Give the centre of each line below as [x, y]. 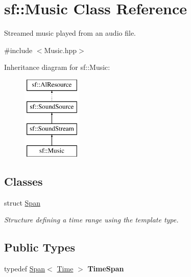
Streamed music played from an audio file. [70, 33]
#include [18, 50]
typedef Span [25, 269]
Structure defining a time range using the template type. [91, 220]
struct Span [22, 202]
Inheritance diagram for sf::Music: [57, 67]
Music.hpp [61, 50]
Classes [23, 181]
